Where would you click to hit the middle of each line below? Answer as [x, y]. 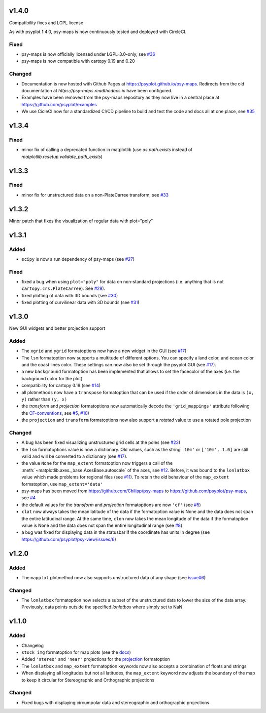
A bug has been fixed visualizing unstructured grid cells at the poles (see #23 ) [101, 442]
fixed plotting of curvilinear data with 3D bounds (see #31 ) [81, 302]
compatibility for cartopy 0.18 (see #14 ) [61, 386]
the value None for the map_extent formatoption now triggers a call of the [97, 463]
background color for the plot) [52, 378]
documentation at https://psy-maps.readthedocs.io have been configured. [97, 90]
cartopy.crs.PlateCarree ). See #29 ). [63, 288]
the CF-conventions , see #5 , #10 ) [55, 413]
